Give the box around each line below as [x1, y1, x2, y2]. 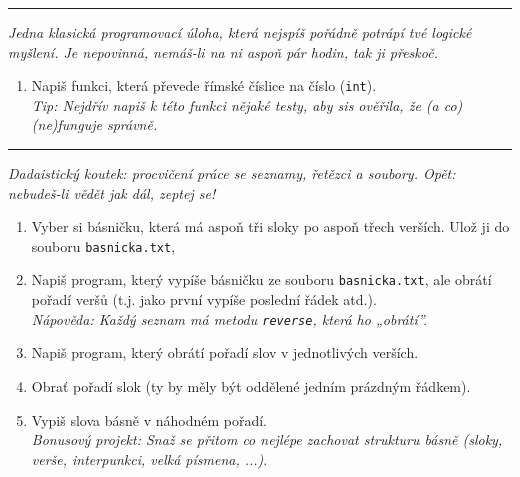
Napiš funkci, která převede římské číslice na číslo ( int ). [31, 75, 377, 96]
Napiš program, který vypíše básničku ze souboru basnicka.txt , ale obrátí [31, 269, 492, 290]
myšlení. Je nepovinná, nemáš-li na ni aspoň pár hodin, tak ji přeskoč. [8, 41, 438, 62]
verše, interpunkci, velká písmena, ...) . [31, 448, 268, 469]
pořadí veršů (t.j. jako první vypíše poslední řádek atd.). [31, 289, 377, 310]
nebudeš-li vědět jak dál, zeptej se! [8, 182, 216, 203]
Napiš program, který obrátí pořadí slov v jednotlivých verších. [31, 342, 419, 363]
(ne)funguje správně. [31, 114, 158, 135]
